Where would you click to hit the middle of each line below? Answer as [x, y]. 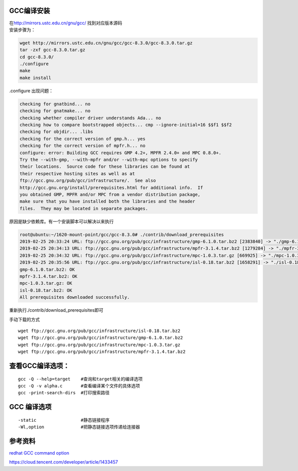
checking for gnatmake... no [55, 111]
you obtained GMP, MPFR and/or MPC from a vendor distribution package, [110, 194]
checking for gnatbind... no [55, 104]
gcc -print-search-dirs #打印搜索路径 [64, 393]
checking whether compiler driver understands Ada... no [90, 118]
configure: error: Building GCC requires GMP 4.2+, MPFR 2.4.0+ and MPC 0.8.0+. [120, 153]
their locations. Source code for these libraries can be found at [105, 167]
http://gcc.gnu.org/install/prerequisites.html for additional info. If [111, 187]
